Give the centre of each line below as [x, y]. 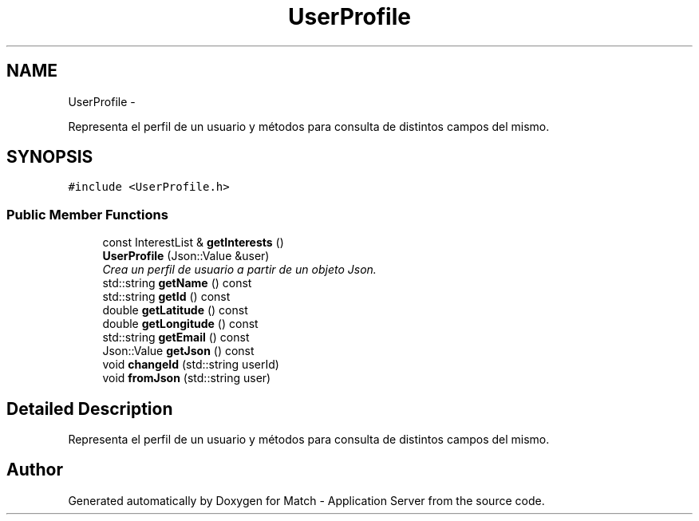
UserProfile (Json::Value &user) [186, 256]
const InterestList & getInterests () [193, 243]
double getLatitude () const [175, 310]
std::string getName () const [177, 283]
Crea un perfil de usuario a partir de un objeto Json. [239, 270]
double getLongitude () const [180, 324]
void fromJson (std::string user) [187, 378]
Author [35, 470]
